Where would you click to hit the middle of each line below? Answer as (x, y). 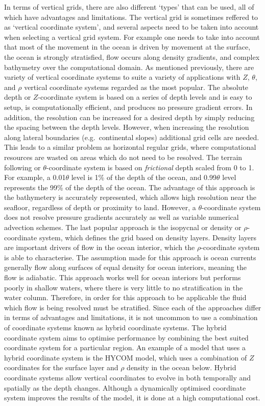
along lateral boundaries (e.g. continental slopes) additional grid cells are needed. (132, 137)
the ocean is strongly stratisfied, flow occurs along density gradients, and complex (132, 57)
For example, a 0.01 (35, 177)
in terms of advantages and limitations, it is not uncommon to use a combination (131, 317)
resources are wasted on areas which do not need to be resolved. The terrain (123, 157)
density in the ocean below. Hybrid (182, 367)
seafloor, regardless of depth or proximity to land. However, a (100, 207)
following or (22, 167)
